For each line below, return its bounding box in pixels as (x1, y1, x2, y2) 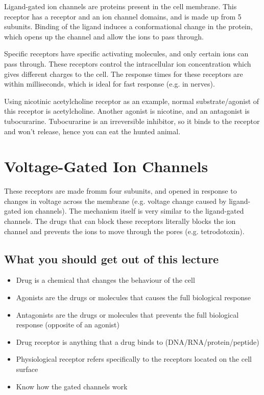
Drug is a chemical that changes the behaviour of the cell (16, 275, 195, 285)
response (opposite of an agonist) (16, 319, 119, 330)
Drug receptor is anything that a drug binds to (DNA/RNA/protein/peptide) (16, 336, 259, 347)
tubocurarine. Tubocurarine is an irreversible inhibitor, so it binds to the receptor (4, 115, 260, 126)
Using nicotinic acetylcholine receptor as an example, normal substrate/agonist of (4, 95, 259, 106)
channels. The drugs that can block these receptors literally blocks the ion (4, 216, 236, 226)
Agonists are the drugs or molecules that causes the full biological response (16, 292, 251, 303)
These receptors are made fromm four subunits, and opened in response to (4, 185, 237, 196)
